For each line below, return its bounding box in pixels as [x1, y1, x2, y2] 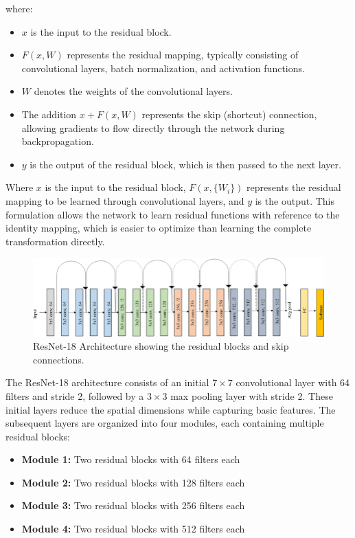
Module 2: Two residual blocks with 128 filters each [21, 475, 245, 489]
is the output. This [255, 193, 335, 208]
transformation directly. [5, 234, 105, 248]
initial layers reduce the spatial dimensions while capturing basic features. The [5, 402, 336, 416]
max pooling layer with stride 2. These [170, 388, 333, 403]
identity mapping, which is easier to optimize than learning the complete [5, 221, 312, 235]
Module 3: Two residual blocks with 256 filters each [21, 498, 245, 513]
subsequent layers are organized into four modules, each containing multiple [5, 416, 324, 430]
